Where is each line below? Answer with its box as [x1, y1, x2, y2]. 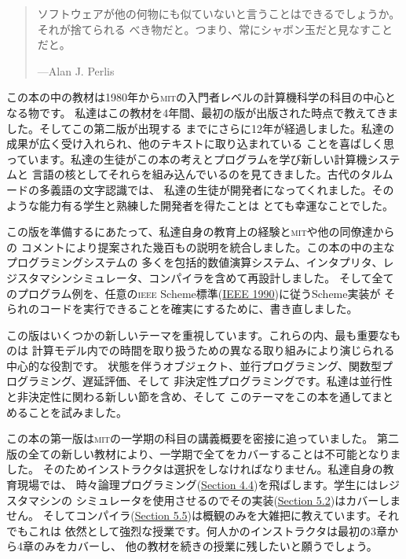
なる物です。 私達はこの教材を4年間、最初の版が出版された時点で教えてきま [6, 104, 399, 120]
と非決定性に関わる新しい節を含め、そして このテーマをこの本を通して [6, 388, 372, 405]
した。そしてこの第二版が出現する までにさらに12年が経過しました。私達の [6, 120, 394, 136]
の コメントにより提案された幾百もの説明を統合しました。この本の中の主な [6, 238, 395, 255]
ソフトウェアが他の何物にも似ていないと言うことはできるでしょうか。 [37, 6, 401, 21]
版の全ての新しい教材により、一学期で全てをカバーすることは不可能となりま [6, 445, 401, 462]
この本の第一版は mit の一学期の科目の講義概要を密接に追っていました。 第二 [6, 430, 399, 447]
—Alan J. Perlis [37, 62, 115, 79]
